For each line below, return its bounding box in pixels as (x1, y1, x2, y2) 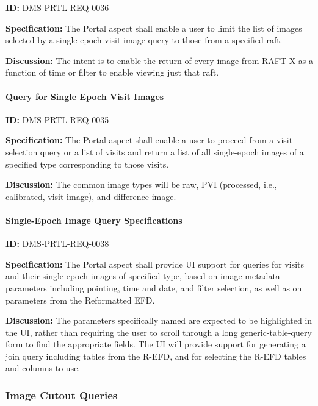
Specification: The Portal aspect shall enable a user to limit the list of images (5, 21, 302, 34)
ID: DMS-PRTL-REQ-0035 (5, 113, 109, 126)
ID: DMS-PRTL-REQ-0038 (5, 237, 109, 250)
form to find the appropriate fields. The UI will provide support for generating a (5, 338, 306, 351)
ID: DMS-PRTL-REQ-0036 (5, 1, 109, 13)
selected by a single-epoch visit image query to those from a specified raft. (5, 34, 283, 46)
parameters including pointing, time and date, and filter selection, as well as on (5, 281, 302, 294)
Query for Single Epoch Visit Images (5, 90, 164, 102)
